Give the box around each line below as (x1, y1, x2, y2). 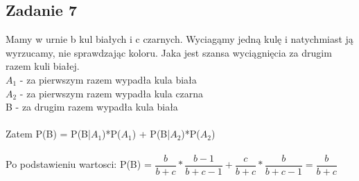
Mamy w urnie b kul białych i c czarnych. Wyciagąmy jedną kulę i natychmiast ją (6, 32, 353, 46)
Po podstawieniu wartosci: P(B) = (6, 157, 152, 171)
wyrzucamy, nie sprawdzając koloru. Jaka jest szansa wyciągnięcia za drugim (6, 45, 332, 59)
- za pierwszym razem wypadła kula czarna (19, 86, 204, 100)
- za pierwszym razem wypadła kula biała (19, 72, 197, 86)
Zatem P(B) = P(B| (6, 126, 91, 141)
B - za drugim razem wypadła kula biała (6, 99, 178, 114)
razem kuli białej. (6, 59, 80, 73)
